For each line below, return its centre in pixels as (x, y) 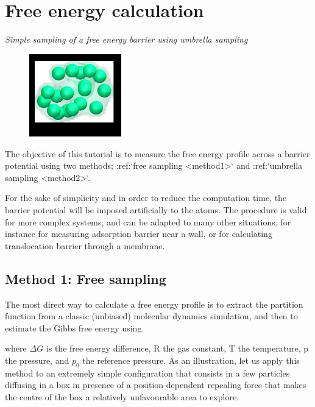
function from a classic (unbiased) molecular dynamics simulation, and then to (151, 316)
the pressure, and (37, 360)
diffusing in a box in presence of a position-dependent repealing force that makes (156, 385)
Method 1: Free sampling (86, 278)
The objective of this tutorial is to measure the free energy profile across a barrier (157, 153)
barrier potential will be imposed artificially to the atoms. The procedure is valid (156, 209)
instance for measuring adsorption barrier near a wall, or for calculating (139, 234)
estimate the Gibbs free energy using (73, 327)
